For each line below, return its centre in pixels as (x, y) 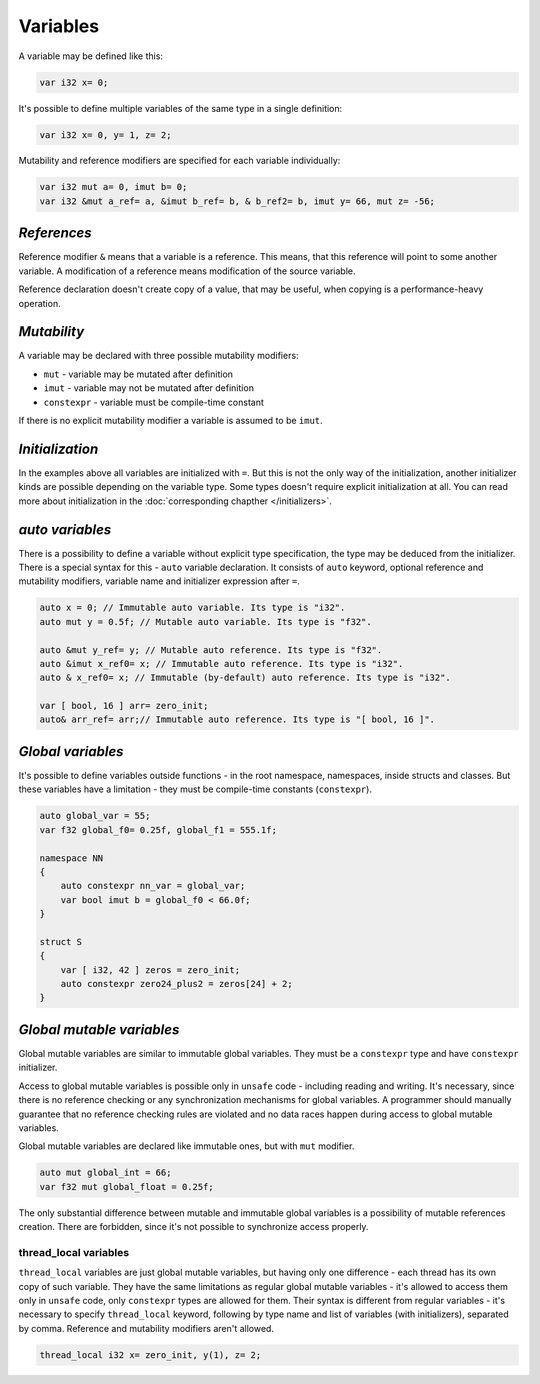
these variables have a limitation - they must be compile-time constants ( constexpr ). (195, 789)
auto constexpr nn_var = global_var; (153, 886)
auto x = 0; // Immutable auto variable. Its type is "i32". (192, 608)
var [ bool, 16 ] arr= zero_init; (124, 706)
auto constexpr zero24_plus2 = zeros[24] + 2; (177, 984)
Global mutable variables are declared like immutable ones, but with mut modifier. (186, 1146)
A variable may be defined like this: (91, 56)
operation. (39, 303)
